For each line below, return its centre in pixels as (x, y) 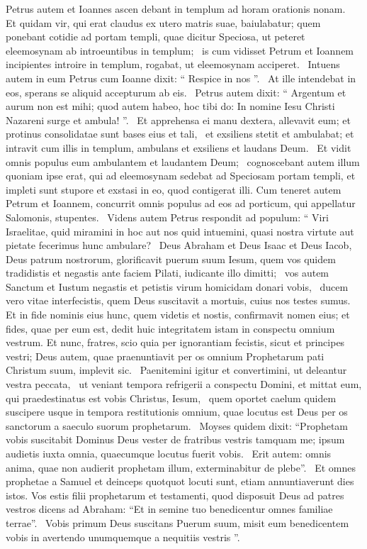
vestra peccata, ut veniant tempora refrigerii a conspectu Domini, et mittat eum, (184, 384)
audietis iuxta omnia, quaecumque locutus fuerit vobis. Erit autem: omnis (169, 453)
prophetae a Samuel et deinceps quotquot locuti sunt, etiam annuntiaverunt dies (180, 481)
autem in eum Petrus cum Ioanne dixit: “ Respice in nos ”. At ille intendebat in (181, 78)
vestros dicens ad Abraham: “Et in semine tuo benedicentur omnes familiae (169, 509)
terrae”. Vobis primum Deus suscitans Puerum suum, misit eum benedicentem (177, 522)
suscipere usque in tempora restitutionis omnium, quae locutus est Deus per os (177, 412)
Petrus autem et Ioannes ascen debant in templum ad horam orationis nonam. (176, 9)
